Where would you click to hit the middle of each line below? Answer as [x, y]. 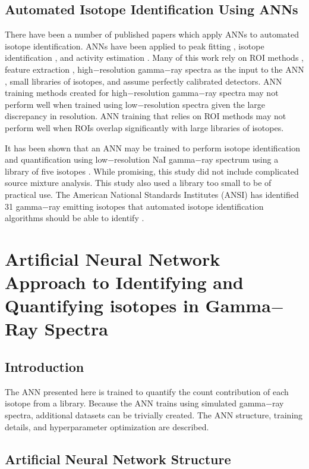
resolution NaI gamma [155, 159]
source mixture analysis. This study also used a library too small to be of [138, 183]
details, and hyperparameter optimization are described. [107, 426]
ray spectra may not [242, 93]
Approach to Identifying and [124, 282]
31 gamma [23, 206]
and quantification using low [56, 159]
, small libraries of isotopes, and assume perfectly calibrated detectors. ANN [144, 81]
